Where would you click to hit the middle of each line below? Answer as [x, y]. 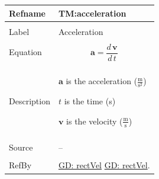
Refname [27, 13]
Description [30, 101]
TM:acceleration [92, 13]
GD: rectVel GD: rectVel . [104, 165]
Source [21, 147]
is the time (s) [90, 101]
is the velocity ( [95, 121]
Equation [25, 52]
